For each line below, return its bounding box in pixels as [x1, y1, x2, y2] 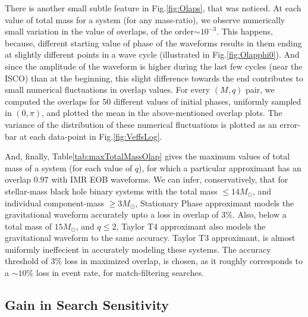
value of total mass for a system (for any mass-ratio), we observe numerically [5, 13, 285, 26]
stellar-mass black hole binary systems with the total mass [5, 184, 218, 197]
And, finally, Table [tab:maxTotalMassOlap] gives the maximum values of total [5, 150, 290, 162]
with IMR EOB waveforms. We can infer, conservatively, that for [51, 173, 288, 186]
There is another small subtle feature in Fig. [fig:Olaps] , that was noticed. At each [5, 2, 301, 14]
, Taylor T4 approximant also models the [116, 219, 266, 232]
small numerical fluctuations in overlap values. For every [5, 83, 210, 96]
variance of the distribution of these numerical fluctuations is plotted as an [5, 118, 277, 130]
